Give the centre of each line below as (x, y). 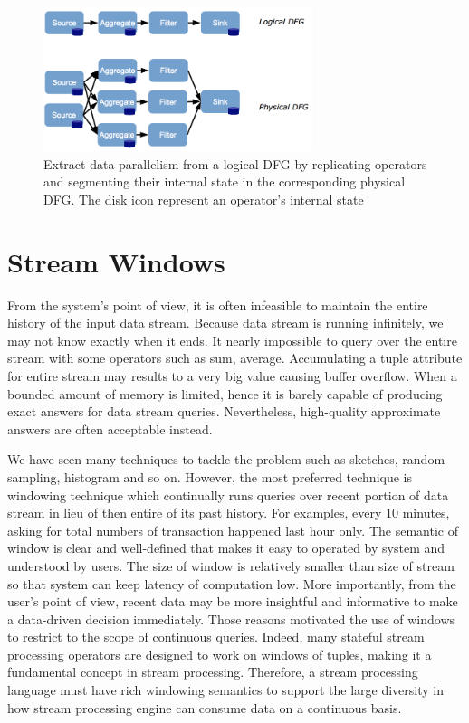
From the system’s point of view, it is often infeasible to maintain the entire (218, 304)
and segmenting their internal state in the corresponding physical (225, 181)
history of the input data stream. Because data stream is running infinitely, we (225, 323)
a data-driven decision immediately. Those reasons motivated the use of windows (231, 618)
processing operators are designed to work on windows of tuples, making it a (220, 654)
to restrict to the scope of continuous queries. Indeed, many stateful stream (216, 637)
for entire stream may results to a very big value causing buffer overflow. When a (232, 375)
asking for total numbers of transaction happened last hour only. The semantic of (233, 530)
